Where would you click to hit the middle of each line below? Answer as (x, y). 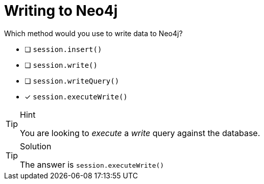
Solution (36, 146)
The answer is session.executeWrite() (92, 164)
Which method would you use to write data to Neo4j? (93, 33)
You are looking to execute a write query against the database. (140, 133)
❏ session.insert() (63, 49)
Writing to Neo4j (61, 11)
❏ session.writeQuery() (72, 81)
